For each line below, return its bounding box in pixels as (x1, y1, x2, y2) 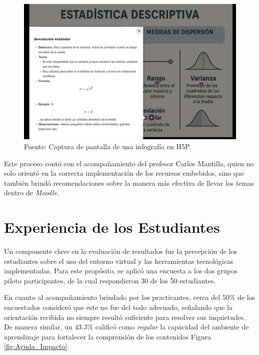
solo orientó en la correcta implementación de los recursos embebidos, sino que (4, 168, 244, 178)
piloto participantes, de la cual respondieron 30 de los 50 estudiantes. (4, 275, 216, 285)
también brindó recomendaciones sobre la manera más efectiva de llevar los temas (4, 177, 254, 188)
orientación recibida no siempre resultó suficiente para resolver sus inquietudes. (4, 311, 246, 322)
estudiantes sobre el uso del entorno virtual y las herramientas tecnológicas (4, 255, 233, 266)
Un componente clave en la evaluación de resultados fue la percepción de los (4, 246, 237, 256)
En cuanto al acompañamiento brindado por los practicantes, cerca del (4, 292, 220, 302)
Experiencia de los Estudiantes (4, 217, 220, 237)
